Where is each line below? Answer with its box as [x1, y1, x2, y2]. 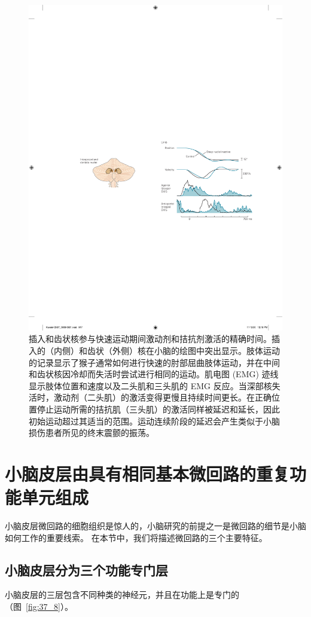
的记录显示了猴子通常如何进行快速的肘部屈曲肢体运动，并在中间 [29, 356, 280, 368]
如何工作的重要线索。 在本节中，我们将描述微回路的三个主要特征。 [5, 531, 267, 543]
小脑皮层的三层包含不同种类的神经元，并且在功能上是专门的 [5, 588, 239, 601]
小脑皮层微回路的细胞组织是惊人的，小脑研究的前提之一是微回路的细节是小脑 [5, 520, 306, 532]
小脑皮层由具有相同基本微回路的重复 [5, 461, 290, 485]
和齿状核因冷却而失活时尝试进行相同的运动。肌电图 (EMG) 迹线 [29, 368, 279, 380]
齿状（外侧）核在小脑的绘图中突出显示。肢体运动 [87, 344, 280, 356]
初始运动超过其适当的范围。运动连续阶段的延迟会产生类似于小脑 [29, 414, 280, 427]
